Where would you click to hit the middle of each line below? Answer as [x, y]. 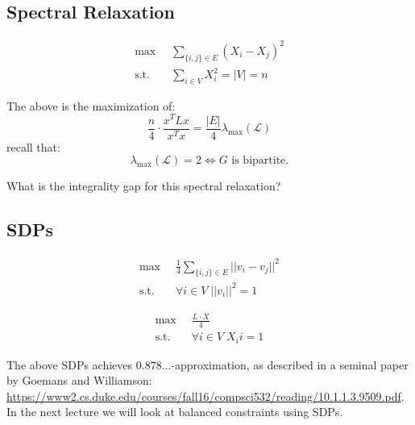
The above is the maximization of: [91, 105]
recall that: [33, 146]
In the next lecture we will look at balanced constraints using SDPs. [175, 412]
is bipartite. [260, 161]
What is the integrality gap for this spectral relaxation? [144, 186]
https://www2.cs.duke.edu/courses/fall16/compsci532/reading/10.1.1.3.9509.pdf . [205, 396]
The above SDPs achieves [70, 364]
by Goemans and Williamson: [79, 380]
